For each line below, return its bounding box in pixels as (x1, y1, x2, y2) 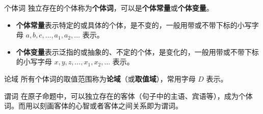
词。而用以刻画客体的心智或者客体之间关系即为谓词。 (4, 100, 182, 111)
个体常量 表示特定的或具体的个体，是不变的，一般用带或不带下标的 (16, 19, 238, 30)
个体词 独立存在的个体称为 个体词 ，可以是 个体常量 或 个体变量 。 (4, 3, 214, 13)
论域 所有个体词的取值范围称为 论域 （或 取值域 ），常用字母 (4, 73, 196, 84)
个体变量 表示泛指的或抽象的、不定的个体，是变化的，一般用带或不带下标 (16, 46, 259, 57)
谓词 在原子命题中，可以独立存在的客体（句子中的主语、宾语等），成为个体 (4, 90, 253, 101)
